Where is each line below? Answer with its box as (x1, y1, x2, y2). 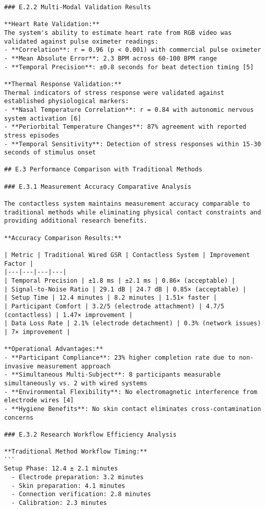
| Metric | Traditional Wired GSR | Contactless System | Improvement (4, 251, 250, 259)
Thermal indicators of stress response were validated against (4, 89, 225, 96)
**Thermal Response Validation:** (4, 80, 122, 88)
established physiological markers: (4, 97, 129, 105)
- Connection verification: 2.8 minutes (11, 491, 151, 498)
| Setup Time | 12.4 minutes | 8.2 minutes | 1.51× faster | (4, 294, 217, 302)
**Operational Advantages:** (4, 345, 104, 353)
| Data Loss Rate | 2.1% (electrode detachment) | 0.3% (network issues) (4, 320, 261, 327)
